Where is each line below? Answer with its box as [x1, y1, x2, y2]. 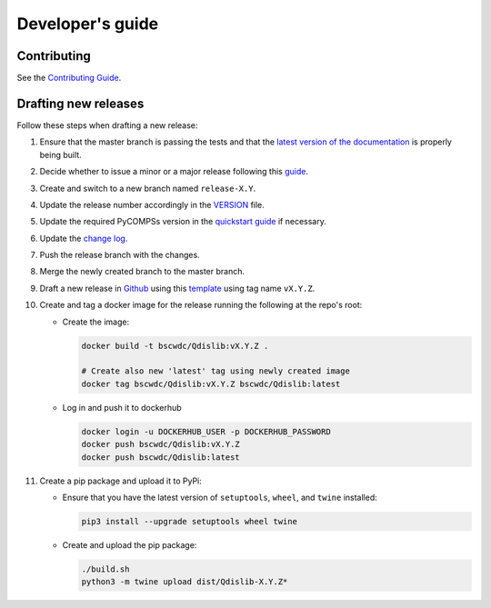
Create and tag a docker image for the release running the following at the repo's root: [39, 300, 363, 311]
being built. [39, 149, 82, 160]
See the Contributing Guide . [16, 73, 122, 84]
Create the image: [62, 316, 130, 327]
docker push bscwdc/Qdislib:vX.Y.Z [81, 439, 240, 450]
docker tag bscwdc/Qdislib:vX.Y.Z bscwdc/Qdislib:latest [81, 378, 341, 389]
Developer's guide [16, 14, 159, 34]
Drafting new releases [16, 95, 145, 111]
